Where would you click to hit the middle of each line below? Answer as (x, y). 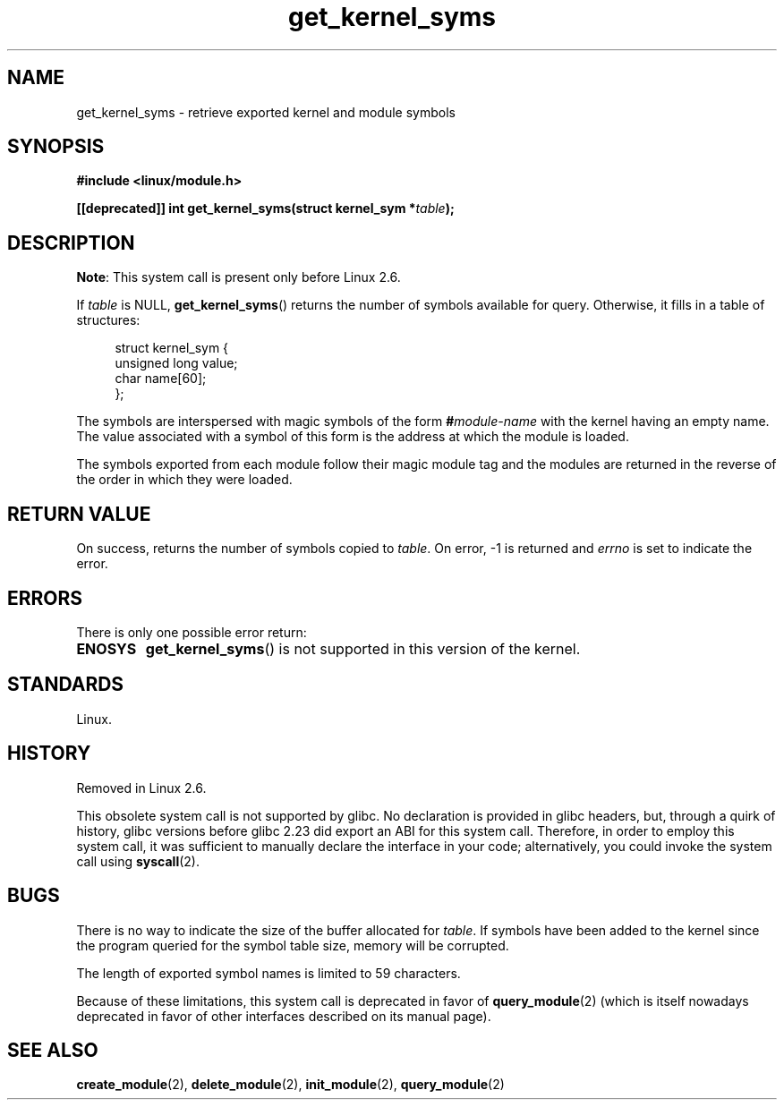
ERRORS (45, 598)
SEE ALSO (53, 1050)
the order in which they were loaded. (184, 480)
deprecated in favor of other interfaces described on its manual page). (284, 1016)
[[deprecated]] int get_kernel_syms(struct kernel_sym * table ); (265, 209)
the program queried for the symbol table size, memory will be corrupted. (293, 945)
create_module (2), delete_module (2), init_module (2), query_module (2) (290, 1085)
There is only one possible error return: (192, 632)
